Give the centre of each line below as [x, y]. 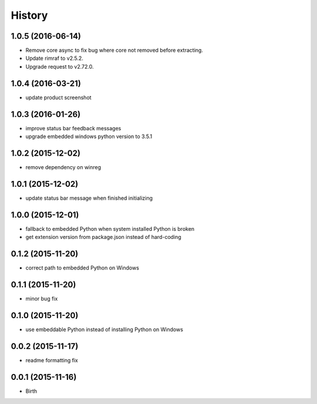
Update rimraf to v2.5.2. [54, 58]
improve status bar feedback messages [73, 128]
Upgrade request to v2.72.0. [60, 66]
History [29, 15]
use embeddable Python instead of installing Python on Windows [104, 329]
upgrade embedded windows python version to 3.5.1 [89, 137]
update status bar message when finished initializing [89, 198]
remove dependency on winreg [63, 167]
